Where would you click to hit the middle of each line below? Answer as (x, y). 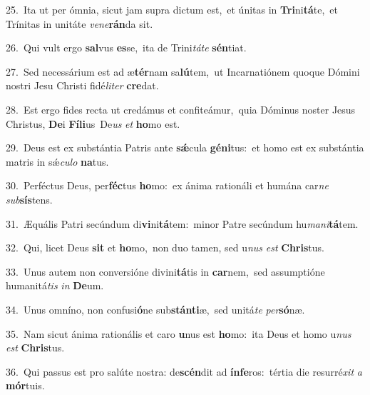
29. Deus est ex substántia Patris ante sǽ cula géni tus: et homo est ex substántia (185, 147)
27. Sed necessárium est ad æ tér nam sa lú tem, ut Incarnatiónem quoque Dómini (183, 71)
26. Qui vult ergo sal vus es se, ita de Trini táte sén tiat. (126, 47)
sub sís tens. (29, 199)
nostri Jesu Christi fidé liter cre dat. (82, 85)
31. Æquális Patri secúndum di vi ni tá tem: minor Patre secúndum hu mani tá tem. (182, 223)
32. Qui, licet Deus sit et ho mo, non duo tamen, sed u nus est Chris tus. (165, 247)
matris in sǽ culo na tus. (57, 161)
